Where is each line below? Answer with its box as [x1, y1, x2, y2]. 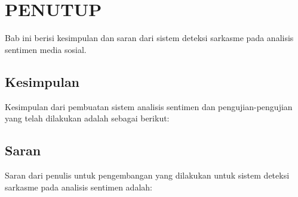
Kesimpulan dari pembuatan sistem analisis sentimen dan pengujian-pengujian [5, 100, 293, 112]
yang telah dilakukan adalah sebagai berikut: [5, 112, 170, 124]
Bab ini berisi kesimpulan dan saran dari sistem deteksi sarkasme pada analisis [5, 32, 294, 44]
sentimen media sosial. [5, 43, 87, 55]
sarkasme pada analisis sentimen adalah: [5, 180, 152, 193]
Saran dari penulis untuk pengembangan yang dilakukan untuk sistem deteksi [5, 168, 290, 181]
